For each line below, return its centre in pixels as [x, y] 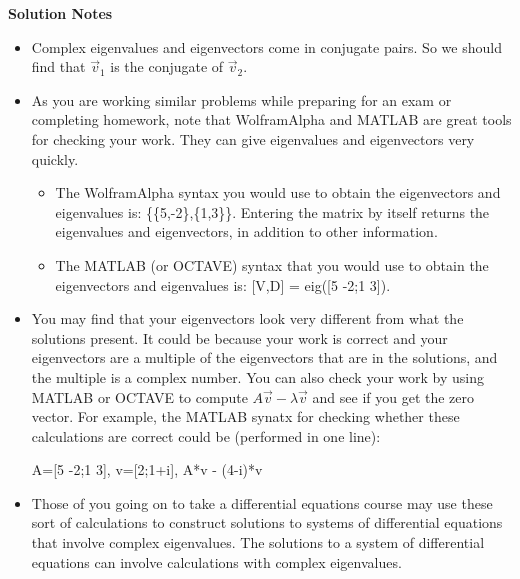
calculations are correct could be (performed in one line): [206, 435]
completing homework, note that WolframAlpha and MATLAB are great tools [271, 119]
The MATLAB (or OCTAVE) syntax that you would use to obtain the [272, 264]
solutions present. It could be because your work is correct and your [239, 337]
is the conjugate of [167, 66]
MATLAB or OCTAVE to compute [139, 396]
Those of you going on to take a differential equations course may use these [262, 502]
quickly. [55, 158]
